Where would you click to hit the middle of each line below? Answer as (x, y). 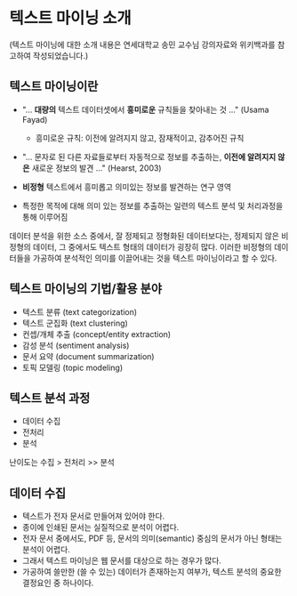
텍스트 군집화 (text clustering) (75, 323)
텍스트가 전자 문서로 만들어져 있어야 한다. (93, 516)
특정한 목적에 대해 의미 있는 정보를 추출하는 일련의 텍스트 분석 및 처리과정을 (153, 205)
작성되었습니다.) (60, 55)
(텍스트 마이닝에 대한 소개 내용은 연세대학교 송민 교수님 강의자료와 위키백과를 (142, 44)
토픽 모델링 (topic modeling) (72, 367)
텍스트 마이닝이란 (54, 87)
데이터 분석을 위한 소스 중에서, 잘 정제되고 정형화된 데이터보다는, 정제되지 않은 (144, 236)
